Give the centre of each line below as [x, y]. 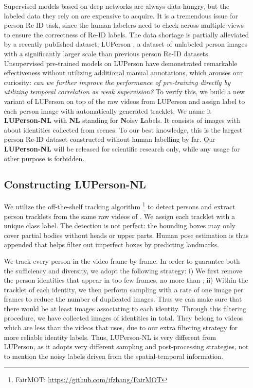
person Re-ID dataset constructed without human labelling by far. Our [110, 139]
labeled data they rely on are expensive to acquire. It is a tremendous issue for [121, 15]
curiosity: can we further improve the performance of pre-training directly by [117, 82]
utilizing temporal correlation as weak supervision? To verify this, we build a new [124, 92]
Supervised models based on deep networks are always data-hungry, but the [117, 6]
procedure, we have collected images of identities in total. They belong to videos [124, 318]
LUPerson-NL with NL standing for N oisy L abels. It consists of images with [122, 120]
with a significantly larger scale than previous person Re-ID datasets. [107, 53]
